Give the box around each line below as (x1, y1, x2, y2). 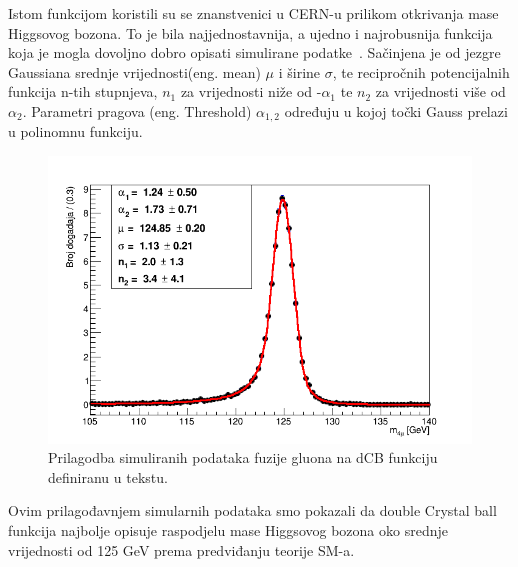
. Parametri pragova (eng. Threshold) (22, 100, 252, 121)
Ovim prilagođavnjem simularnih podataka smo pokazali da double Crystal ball (8, 500, 497, 521)
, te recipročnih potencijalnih (332, 61, 510, 82)
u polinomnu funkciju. (8, 121, 143, 142)
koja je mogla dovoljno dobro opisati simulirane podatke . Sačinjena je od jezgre (8, 42, 501, 63)
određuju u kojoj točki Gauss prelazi (284, 100, 508, 121)
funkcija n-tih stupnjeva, (8, 81, 158, 102)
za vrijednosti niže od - (180, 81, 322, 102)
